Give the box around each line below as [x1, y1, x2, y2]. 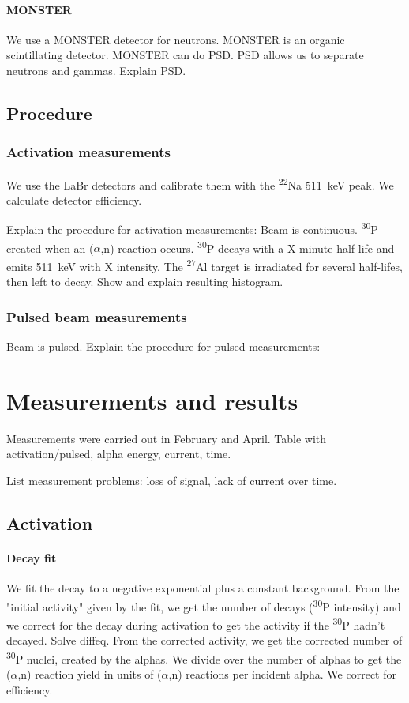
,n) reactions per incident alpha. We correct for [168, 666, 396, 682]
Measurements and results [6, 384, 298, 416]
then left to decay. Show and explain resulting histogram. [6, 273, 283, 290]
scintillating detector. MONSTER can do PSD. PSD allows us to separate [6, 47, 364, 63]
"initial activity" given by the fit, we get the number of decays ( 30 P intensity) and [6, 596, 401, 615]
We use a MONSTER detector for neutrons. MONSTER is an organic [6, 31, 345, 47]
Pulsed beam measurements [6, 306, 187, 326]
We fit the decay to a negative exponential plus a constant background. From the [6, 580, 400, 596]
